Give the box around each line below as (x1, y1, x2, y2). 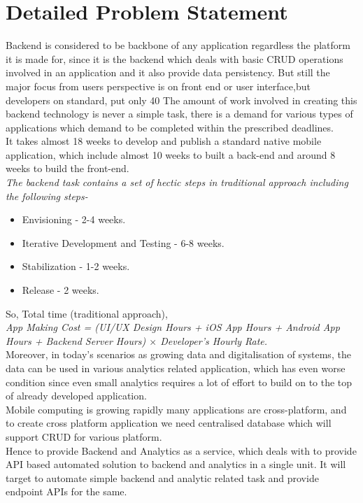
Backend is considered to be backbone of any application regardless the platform (6, 38, 350, 52)
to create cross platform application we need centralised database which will (6, 416, 332, 430)
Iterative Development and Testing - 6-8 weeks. (22, 235, 225, 250)
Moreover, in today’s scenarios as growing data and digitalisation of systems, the (6, 347, 351, 362)
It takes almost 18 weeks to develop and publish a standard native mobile (6, 134, 322, 148)
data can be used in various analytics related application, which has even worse (6, 361, 346, 375)
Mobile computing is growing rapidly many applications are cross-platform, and (6, 402, 347, 416)
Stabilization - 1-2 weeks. (22, 259, 130, 274)
